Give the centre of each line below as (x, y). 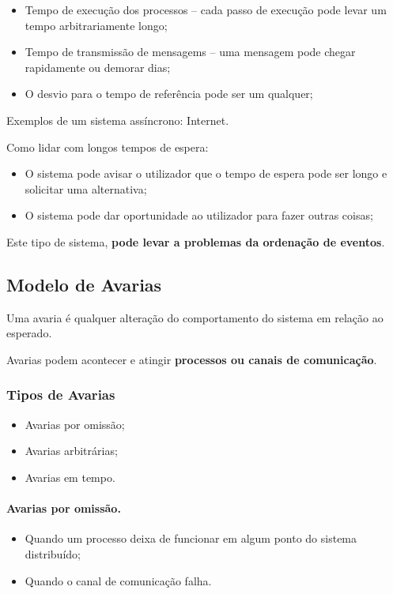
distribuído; (53, 553)
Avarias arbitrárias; (71, 451)
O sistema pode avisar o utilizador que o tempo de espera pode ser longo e (206, 173)
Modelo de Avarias (84, 284)
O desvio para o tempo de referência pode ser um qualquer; (169, 94)
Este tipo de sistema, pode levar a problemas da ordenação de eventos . (196, 241)
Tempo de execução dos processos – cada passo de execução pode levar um (206, 9)
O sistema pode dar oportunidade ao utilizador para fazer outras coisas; (199, 215)
